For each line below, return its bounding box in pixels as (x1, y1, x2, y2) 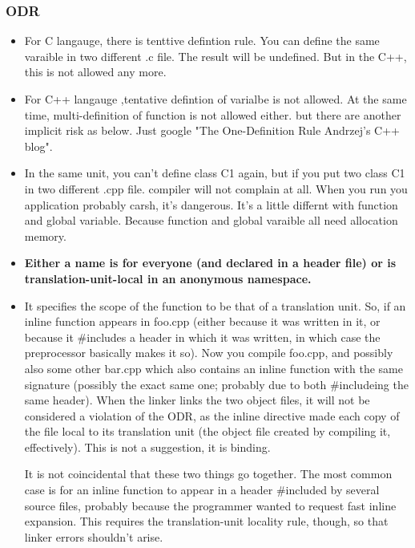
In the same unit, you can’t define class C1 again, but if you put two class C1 (24, 164, 405, 181)
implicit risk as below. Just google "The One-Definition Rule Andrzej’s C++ (24, 122, 400, 139)
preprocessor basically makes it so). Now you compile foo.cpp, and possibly (24, 344, 393, 361)
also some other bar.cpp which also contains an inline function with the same (24, 359, 403, 376)
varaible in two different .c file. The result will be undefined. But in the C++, (24, 47, 407, 64)
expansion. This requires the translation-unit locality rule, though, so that (24, 513, 389, 530)
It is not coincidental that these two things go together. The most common (24, 465, 393, 482)
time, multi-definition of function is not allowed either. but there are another (24, 106, 401, 123)
